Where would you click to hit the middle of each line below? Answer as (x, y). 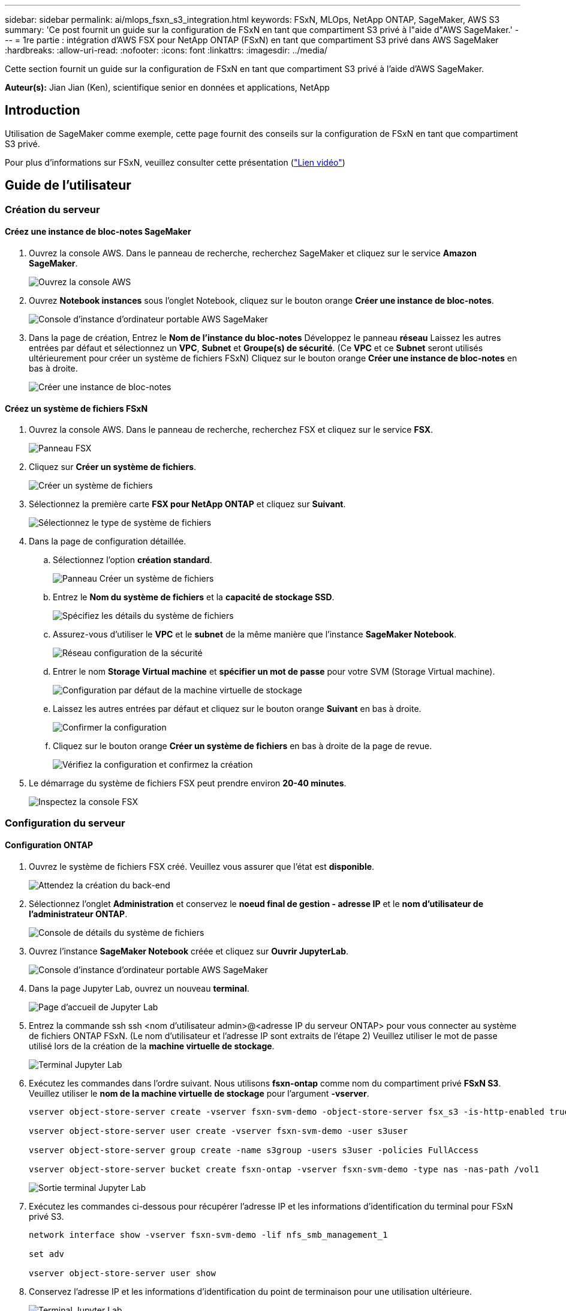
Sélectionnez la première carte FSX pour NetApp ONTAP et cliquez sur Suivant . (187, 504)
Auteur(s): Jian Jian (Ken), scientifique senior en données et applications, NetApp (167, 87)
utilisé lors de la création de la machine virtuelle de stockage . (152, 1046)
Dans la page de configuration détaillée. (108, 541)
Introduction (43, 110)
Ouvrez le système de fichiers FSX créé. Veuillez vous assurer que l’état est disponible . (202, 866)
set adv (47, 1254)
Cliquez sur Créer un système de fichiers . (113, 467)
